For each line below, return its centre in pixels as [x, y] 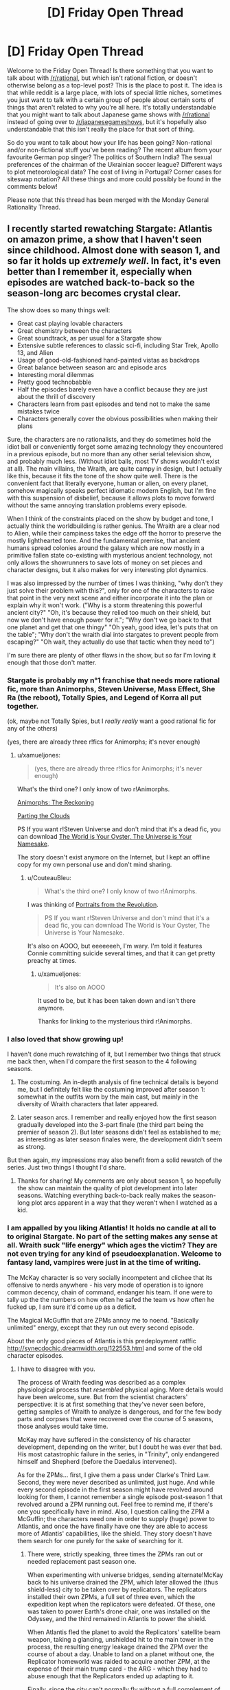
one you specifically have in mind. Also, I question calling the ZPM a [113, 1511]
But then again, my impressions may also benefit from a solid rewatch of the [115, 1160]
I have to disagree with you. [56, 1369]
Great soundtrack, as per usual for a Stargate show [89, 338]
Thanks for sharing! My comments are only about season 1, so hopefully [119, 1181]
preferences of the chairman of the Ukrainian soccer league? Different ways [115, 164]
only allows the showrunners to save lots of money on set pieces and [105, 562]
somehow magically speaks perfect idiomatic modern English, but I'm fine [112, 490]
